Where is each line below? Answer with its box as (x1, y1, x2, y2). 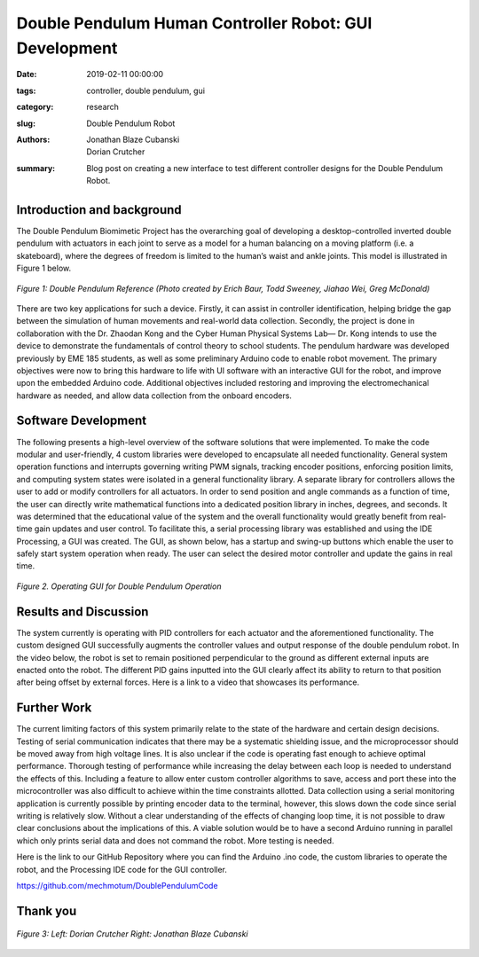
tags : (16, 85, 36, 96)
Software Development (16, 413, 147, 428)
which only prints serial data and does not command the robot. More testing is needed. (16, 835, 334, 846)
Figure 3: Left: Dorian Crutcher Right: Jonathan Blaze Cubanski (16, 929, 248, 939)
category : (16, 102, 54, 113)
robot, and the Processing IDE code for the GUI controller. (16, 864, 228, 875)
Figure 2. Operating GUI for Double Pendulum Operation (16, 581, 222, 592)
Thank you (16, 903, 77, 918)
